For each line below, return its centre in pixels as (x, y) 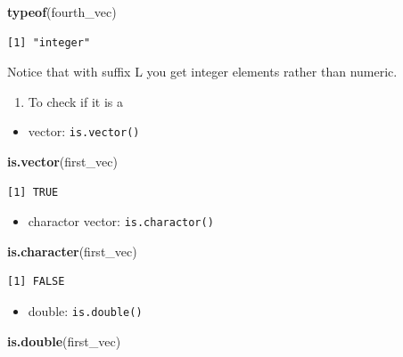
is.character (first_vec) (72, 251)
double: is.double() (85, 311)
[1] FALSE (36, 282)
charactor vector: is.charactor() (121, 221)
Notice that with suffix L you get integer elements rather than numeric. (202, 72)
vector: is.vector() (84, 131)
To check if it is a (76, 101)
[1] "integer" (49, 42)
